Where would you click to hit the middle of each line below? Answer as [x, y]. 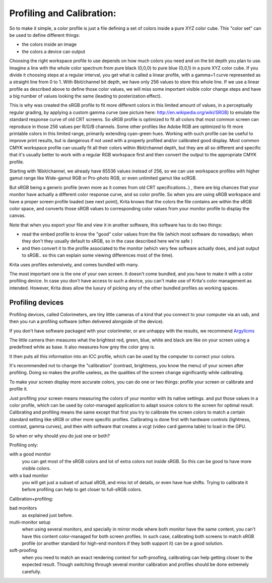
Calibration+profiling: [31, 499]
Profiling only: [24, 445]
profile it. [19, 389]
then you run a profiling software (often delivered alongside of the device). [87, 322]
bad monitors [23, 508]
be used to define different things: [45, 35]
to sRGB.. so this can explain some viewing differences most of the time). [98, 255]
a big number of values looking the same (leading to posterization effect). [86, 96]
